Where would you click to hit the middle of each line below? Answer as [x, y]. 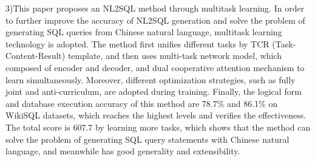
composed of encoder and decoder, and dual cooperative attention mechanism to [155, 67]
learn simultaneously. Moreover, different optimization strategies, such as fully [151, 79]
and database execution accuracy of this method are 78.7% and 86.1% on [142, 103]
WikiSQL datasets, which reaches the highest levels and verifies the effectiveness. [156, 115]
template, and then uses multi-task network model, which [175, 56]
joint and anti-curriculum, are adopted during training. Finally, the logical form [154, 91]
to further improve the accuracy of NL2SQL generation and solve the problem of [155, 20]
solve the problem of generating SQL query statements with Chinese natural [147, 139]
